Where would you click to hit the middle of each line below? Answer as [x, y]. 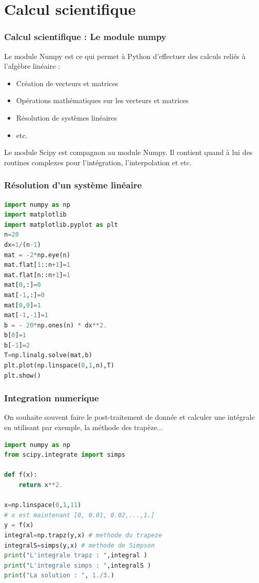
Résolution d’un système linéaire [73, 185]
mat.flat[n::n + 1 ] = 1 [37, 275]
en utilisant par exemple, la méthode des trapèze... [84, 427]
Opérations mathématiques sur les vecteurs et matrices [102, 100]
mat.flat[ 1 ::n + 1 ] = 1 [37, 265]
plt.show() [23, 375]
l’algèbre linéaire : [32, 66]
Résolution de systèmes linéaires [66, 117]
